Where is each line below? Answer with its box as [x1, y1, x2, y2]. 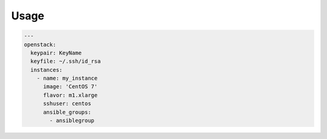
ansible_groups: [43, 109, 91, 115]
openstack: [24, 41, 56, 48]
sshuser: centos [43, 100, 91, 107]
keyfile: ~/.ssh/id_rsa [30, 58, 101, 65]
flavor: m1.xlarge [43, 91, 98, 99]
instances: [30, 66, 63, 73]
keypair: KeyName [30, 49, 82, 56]
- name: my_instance [36, 75, 98, 82]
